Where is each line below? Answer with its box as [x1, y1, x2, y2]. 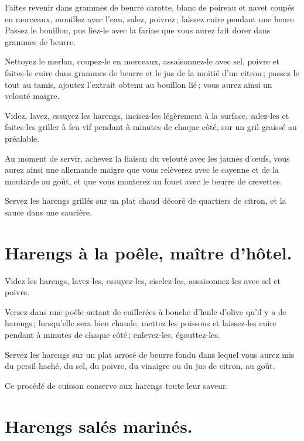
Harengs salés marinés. [5, 413, 193, 437]
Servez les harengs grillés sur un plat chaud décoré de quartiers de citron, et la [5, 194, 286, 207]
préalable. [5, 132, 40, 144]
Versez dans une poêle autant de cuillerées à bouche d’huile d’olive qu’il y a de [5, 305, 286, 317]
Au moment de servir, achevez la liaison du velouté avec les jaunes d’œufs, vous [5, 152, 290, 164]
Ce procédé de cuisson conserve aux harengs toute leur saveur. [5, 379, 228, 391]
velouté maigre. [5, 90, 60, 102]
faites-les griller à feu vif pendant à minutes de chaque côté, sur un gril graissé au [5, 121, 297, 133]
